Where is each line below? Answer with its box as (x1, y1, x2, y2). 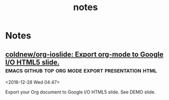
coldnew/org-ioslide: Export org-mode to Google (5, 50, 164, 59)
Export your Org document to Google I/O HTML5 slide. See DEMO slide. (5, 89, 156, 95)
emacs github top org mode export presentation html (5, 66, 157, 74)
